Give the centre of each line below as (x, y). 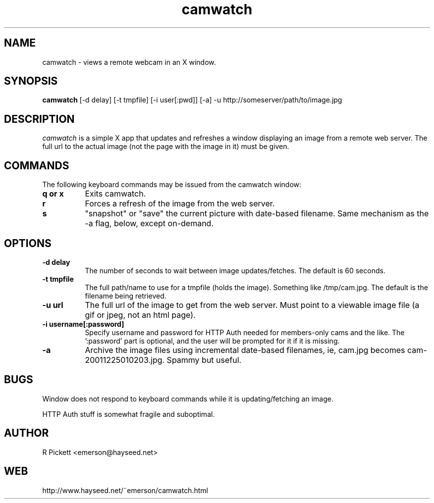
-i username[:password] (83, 324)
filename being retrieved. (126, 296)
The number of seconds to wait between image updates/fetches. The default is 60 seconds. (235, 270)
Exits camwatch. (115, 194)
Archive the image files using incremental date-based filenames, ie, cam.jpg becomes (245, 350)
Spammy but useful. (204, 360)
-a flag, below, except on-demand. (149, 224)
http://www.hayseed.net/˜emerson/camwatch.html (125, 490)
